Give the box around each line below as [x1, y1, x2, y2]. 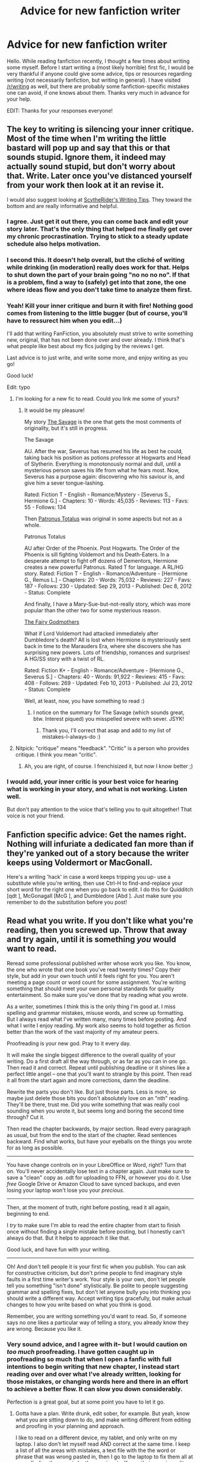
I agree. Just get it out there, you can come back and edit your [7, 217, 189, 225]
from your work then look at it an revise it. [7, 180, 164, 190]
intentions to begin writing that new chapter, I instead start [7, 1362, 180, 1371]
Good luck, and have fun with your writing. [7, 1246, 111, 1253]
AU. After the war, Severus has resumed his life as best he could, [24, 447, 183, 454]
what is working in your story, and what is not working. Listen [7, 785, 188, 793]
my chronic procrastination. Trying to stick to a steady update [7, 232, 189, 240]
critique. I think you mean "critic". [15, 751, 97, 758]
